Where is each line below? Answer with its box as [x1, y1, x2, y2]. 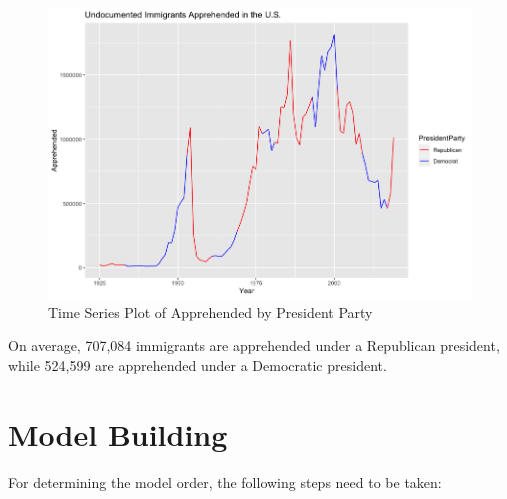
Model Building [8, 413, 228, 454]
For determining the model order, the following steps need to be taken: [8, 471, 442, 492]
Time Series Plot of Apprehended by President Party [48, 301, 373, 322]
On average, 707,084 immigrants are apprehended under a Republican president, [8, 335, 500, 356]
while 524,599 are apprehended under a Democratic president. [8, 354, 387, 375]
